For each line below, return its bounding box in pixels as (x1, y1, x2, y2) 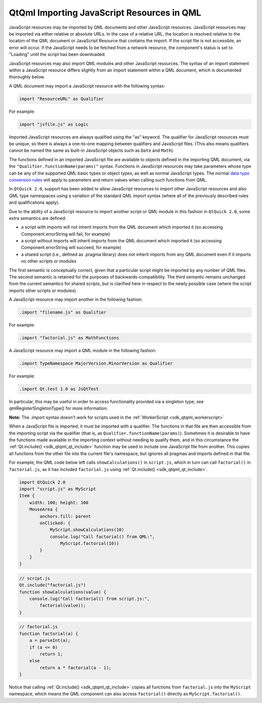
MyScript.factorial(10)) (60, 541, 119, 546)
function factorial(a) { (19, 631, 79, 636)
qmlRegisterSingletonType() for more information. (9, 405, 108, 411)
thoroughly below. (9, 74, 45, 80)
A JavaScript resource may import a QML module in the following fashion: (9, 348, 157, 354)
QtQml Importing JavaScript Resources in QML (9, 7, 201, 18)
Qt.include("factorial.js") (19, 582, 86, 588)
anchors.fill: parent (39, 513, 91, 519)
